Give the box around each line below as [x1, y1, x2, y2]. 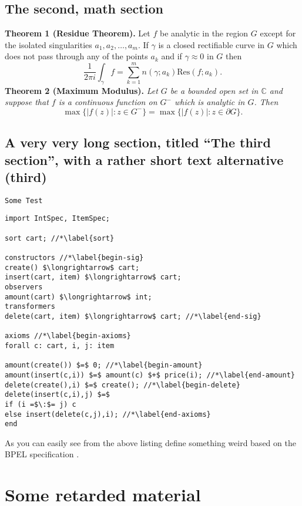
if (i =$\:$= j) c [5, 400, 76, 409]
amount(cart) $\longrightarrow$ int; [5, 292, 152, 301]
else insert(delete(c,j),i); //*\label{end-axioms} [5, 410, 211, 419]
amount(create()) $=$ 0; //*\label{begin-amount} [5, 361, 203, 370]
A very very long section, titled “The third [5, 133, 271, 151]
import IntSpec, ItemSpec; [5, 214, 110, 223]
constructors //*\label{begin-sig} [5, 254, 144, 262]
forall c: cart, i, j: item [5, 341, 115, 350]
